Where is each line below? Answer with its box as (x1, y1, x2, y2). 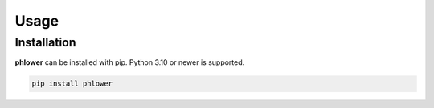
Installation (14, 35, 76, 50)
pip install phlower (31, 79, 113, 88)
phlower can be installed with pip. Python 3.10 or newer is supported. (14, 58, 245, 67)
